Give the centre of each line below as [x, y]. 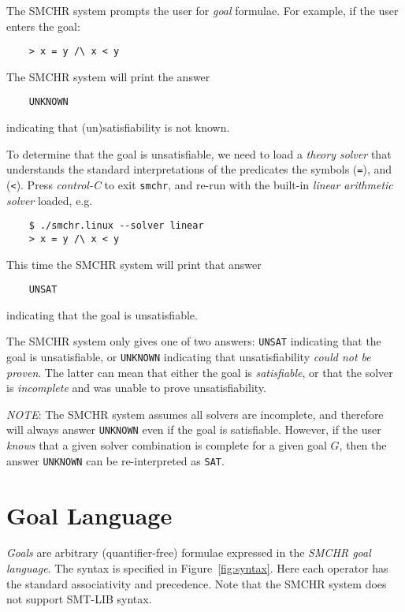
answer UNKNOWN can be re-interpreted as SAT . [115, 460]
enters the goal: [43, 26]
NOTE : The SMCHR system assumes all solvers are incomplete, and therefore [195, 414]
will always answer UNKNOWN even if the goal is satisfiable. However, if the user [194, 429]
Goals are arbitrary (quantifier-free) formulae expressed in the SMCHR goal [189, 552]
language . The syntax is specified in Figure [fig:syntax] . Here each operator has [197, 568]
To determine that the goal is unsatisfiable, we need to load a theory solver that [199, 153]
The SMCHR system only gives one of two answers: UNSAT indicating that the [194, 341]
